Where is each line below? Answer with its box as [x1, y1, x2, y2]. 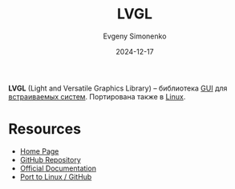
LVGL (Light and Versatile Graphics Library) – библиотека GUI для [8, 83, 228, 93]
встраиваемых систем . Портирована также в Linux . [8, 91, 186, 101]
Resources [8, 120, 82, 139]
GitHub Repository [19, 155, 82, 164]
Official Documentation [19, 163, 96, 173]
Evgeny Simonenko [103, 31, 167, 41]
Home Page [19, 146, 59, 156]
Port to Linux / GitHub [19, 171, 92, 181]
